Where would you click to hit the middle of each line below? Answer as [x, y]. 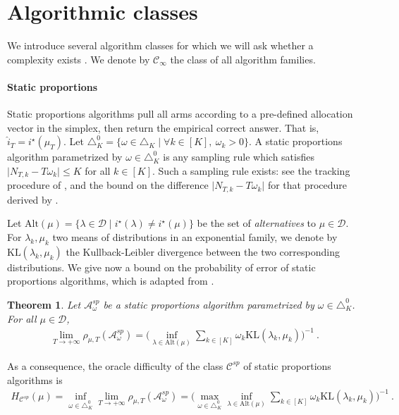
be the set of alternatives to [256, 223]
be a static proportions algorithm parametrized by [209, 304]
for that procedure [307, 185]
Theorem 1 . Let [44, 304]
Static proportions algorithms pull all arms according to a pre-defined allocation [180, 114]
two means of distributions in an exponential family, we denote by [195, 236]
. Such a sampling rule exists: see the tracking [251, 170]
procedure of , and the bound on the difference [108, 185]
